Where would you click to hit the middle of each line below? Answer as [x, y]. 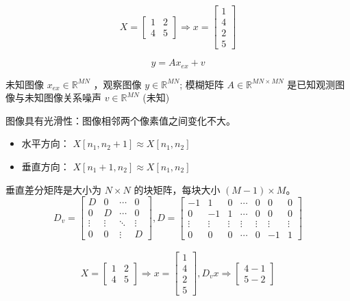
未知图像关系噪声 [63, 97]
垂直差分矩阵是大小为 [53, 189]
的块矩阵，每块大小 [177, 189]
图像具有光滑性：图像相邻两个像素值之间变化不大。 [121, 120]
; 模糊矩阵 [202, 84]
